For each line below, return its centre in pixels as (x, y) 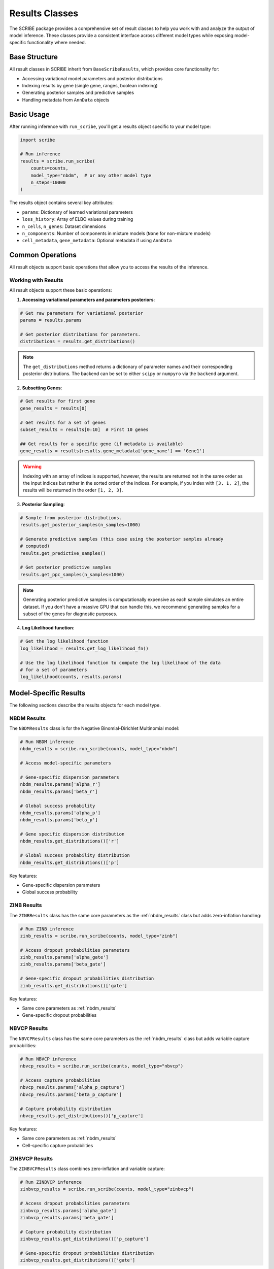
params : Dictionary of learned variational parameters (77, 212)
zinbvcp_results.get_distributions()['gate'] (78, 1260)
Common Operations (43, 255)
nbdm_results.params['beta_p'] (59, 820)
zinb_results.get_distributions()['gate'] (74, 986)
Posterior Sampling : (43, 504)
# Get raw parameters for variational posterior (82, 313)
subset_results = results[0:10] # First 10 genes (84, 430)
